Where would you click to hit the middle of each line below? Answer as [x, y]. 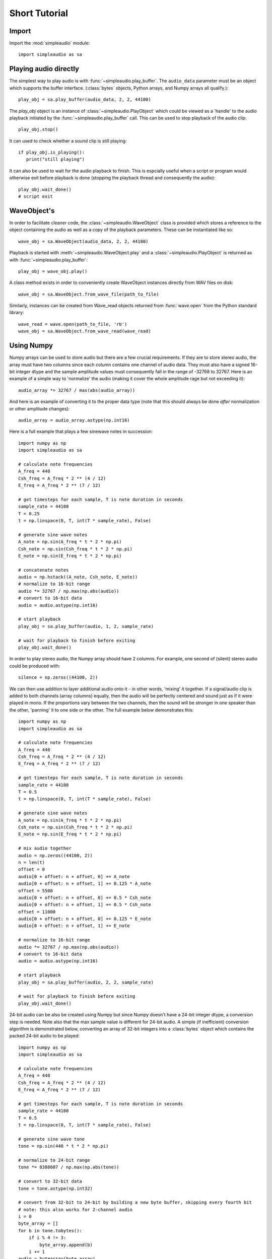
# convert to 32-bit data [50, 1181]
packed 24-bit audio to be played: [45, 1036]
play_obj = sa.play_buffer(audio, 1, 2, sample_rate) [86, 626]
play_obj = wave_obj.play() [53, 271]
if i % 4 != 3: [47, 1238]
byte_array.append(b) [66, 1245]
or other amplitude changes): [40, 408]
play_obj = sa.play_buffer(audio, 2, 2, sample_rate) [86, 982]
